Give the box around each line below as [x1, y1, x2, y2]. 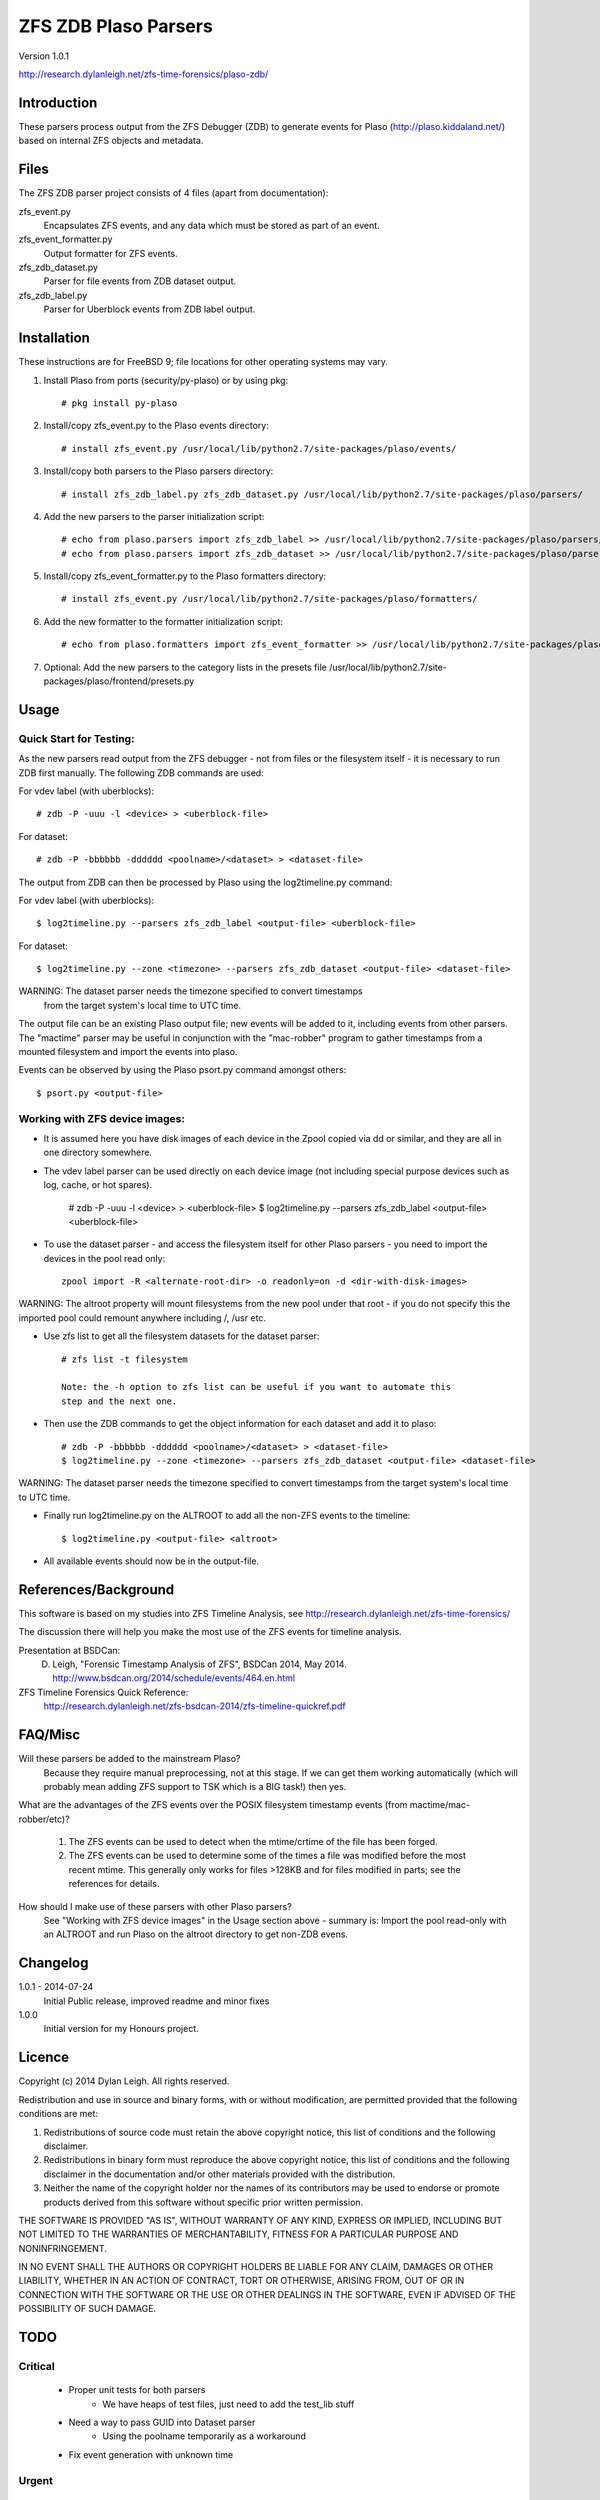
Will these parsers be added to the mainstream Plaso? [18, 1753, 241, 1765]
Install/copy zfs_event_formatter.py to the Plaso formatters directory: [43, 570, 327, 582]
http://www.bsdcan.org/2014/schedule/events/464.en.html [52, 1672, 295, 1684]
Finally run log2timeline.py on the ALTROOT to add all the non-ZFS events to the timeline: [43, 1510, 411, 1522]
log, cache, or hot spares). [43, 1179, 153, 1191]
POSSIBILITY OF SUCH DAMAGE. [18, 2303, 157, 2315]
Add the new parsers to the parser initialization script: [43, 510, 265, 522]
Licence [18, 2049, 70, 2066]
